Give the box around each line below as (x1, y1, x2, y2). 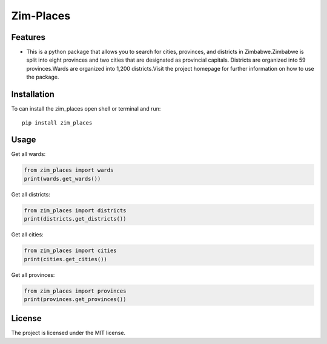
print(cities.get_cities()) (24, 256, 107, 262)
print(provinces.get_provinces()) (24, 296, 127, 302)
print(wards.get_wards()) (24, 175, 101, 182)
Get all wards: (11, 151, 46, 158)
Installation (11, 89, 54, 100)
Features (11, 32, 45, 42)
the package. (26, 73, 59, 81)
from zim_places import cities (24, 247, 117, 254)
